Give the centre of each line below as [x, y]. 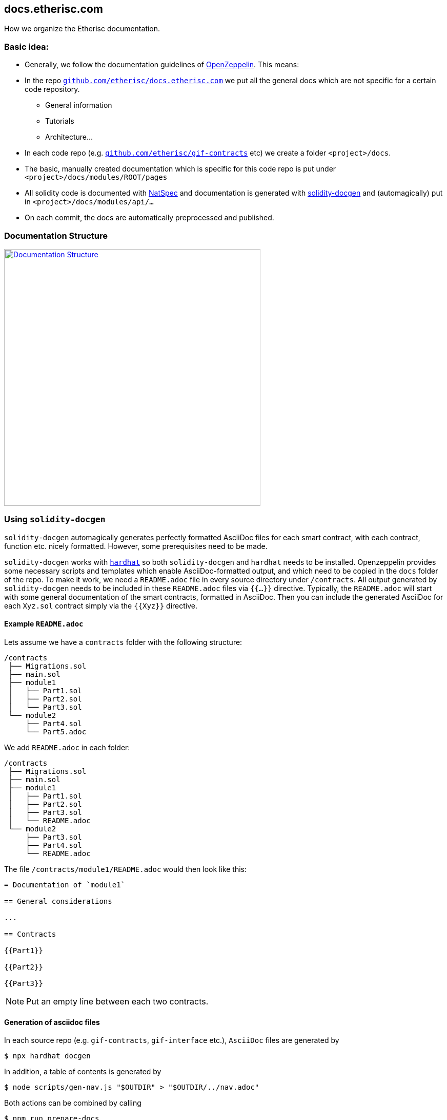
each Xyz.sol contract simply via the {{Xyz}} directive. [101, 605]
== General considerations [58, 901]
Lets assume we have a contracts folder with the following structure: [123, 642]
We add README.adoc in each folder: [67, 747]
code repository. [52, 89]
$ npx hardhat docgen [47, 1056]
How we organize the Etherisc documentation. [82, 29]
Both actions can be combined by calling [73, 1103]
